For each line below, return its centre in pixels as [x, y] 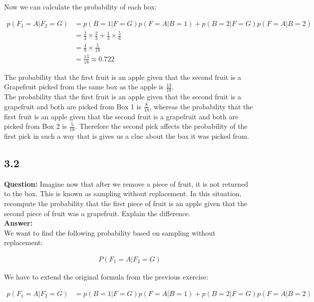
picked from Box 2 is [35, 126]
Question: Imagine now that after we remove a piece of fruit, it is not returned [126, 183]
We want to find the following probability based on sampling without [110, 232]
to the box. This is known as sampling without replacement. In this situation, [123, 193]
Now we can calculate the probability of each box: [80, 6]
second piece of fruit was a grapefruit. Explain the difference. [97, 213]
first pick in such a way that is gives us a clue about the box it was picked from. [127, 136]
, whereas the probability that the [201, 106]
